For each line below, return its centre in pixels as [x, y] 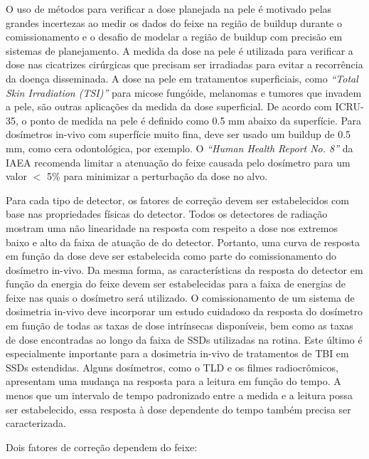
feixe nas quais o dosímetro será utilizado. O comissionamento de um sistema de [180, 297]
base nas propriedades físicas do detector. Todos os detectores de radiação [167, 214]
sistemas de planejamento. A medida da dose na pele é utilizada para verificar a [180, 50]
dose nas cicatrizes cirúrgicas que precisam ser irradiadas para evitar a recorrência [184, 64]
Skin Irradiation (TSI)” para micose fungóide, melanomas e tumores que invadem [184, 92]
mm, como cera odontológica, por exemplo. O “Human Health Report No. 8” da [180, 148]
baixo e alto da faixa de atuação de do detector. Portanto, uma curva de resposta [183, 242]
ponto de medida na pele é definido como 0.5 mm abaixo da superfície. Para [196, 120]
